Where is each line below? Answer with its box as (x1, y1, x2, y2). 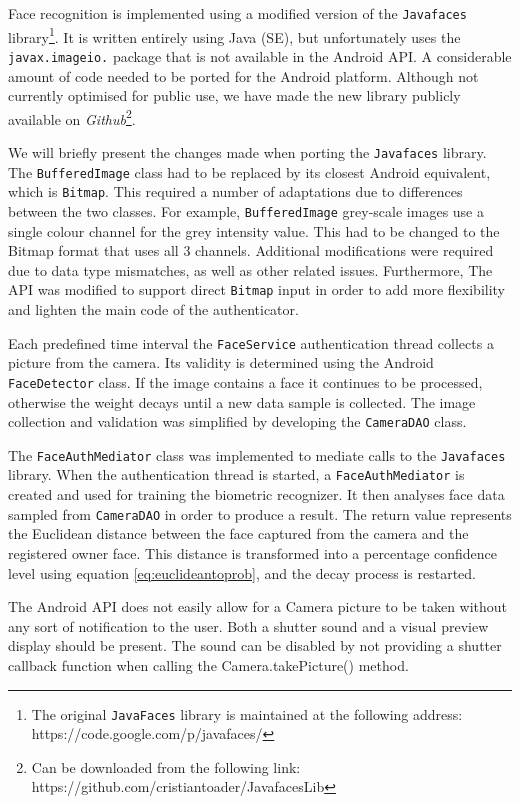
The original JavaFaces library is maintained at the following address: (31, 703, 463, 724)
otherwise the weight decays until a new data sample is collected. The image (8, 391, 476, 412)
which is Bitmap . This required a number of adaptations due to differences (8, 181, 463, 202)
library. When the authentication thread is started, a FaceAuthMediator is (8, 464, 465, 485)
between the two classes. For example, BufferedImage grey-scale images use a (8, 200, 484, 221)
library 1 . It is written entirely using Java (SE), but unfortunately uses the (8, 23, 461, 47)
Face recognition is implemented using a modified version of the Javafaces (8, 3, 467, 23)
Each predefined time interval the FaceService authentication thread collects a (8, 332, 494, 353)
